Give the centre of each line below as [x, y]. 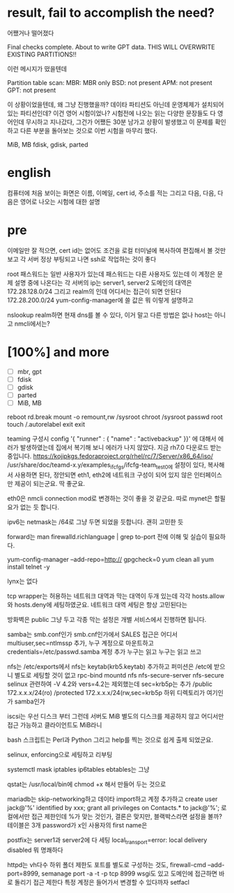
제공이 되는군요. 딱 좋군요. [50, 483]
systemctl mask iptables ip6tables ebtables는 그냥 [78, 769]
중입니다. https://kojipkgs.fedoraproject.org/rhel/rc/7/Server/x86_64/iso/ [110, 456]
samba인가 [30, 701]
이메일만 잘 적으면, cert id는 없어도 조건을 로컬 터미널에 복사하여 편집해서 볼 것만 [117, 250]
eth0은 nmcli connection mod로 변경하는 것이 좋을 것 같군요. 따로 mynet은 [110, 498]
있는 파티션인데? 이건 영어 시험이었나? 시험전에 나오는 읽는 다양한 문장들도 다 [111, 113]
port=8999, [24, 873]
